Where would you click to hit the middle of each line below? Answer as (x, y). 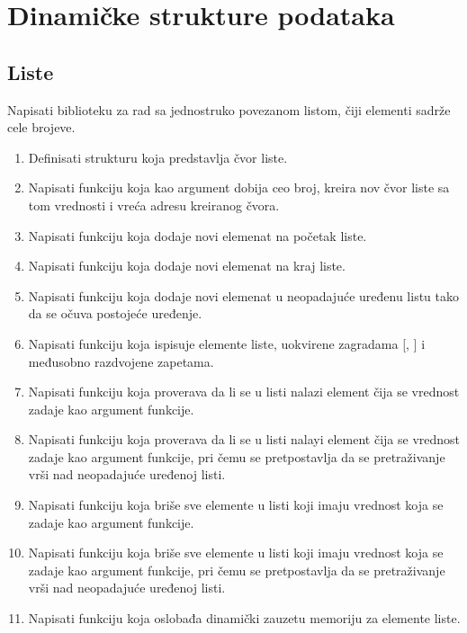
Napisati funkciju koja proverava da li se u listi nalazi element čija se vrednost (244, 392)
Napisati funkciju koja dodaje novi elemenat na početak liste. (198, 235)
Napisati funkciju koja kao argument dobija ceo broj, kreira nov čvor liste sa (239, 187)
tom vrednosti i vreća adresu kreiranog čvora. (154, 205)
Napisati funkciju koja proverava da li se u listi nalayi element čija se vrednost (244, 439)
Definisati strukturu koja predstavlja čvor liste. (158, 157)
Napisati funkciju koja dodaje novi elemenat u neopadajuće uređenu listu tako (243, 295)
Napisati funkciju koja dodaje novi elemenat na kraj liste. (187, 266)
